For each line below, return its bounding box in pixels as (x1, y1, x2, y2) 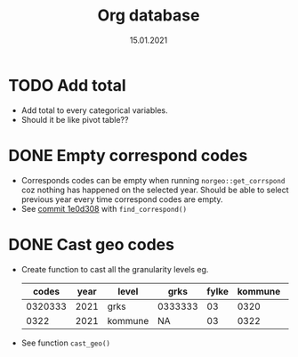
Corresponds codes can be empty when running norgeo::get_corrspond (20, 174, 286, 185)
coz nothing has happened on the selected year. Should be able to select (20, 184, 290, 195)
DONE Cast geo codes (8, 234, 175, 255)
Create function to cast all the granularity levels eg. (20, 264, 209, 274)
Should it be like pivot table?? (20, 114, 129, 125)
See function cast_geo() (20, 337, 110, 348)
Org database (97, 5, 200, 26)
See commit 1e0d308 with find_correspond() (20, 203, 188, 214)
